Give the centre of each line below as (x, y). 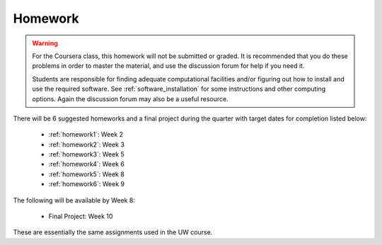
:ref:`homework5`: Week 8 (87, 174)
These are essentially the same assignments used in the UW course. (113, 232)
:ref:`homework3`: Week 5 (87, 154)
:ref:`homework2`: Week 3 (87, 144)
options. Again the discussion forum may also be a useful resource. (131, 98)
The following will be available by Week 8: (74, 200)
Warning (45, 43)
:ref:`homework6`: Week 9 (87, 184)
